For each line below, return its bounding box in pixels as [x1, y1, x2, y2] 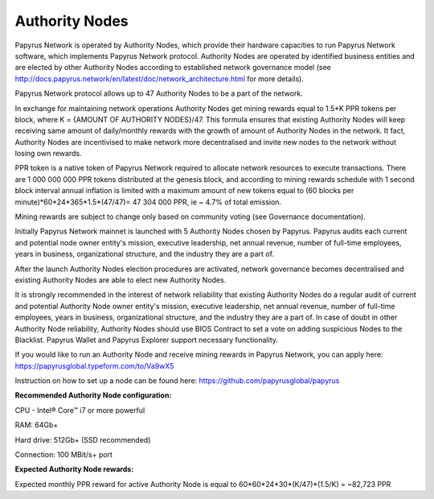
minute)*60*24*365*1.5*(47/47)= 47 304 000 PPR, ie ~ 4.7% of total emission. [14, 197, 281, 207]
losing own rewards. [14, 149, 82, 159]
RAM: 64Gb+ [14, 420, 59, 430]
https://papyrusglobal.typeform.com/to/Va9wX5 [14, 361, 174, 370]
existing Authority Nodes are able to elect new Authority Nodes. [14, 274, 227, 285]
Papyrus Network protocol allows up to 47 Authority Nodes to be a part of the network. [14, 89, 303, 98]
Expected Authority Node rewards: [14, 464, 134, 474]
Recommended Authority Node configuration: [14, 390, 172, 400]
